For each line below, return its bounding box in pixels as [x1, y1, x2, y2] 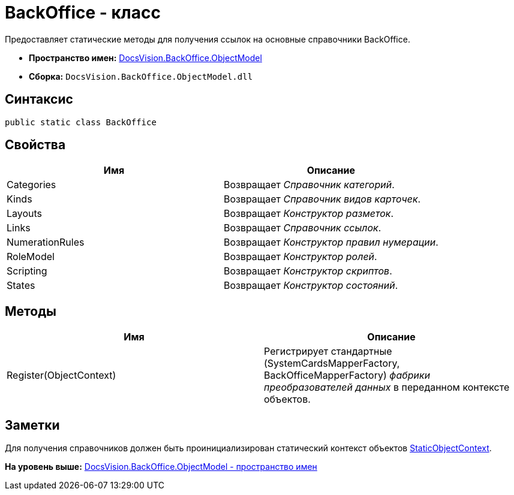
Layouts [7, 207, 43, 220]
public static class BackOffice [5, 117, 157, 127]
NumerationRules [7, 236, 85, 249]
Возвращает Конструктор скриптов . [223, 265, 392, 277]
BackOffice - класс [5, 2, 161, 23]
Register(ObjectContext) [7, 369, 116, 382]
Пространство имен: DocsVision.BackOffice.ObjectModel [29, 52, 262, 63]
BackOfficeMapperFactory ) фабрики [264, 369, 431, 382]
